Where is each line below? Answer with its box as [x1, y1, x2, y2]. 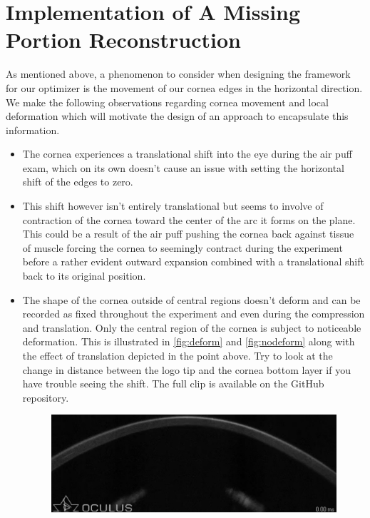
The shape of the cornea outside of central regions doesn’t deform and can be [22, 292, 361, 307]
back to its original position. [22, 268, 146, 283]
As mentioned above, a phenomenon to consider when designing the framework [6, 66, 351, 81]
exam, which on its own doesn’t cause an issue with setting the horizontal [22, 160, 344, 175]
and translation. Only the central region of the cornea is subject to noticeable [22, 320, 361, 335]
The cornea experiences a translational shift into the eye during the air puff [22, 146, 352, 161]
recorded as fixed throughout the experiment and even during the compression [22, 306, 365, 321]
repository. [22, 390, 69, 405]
